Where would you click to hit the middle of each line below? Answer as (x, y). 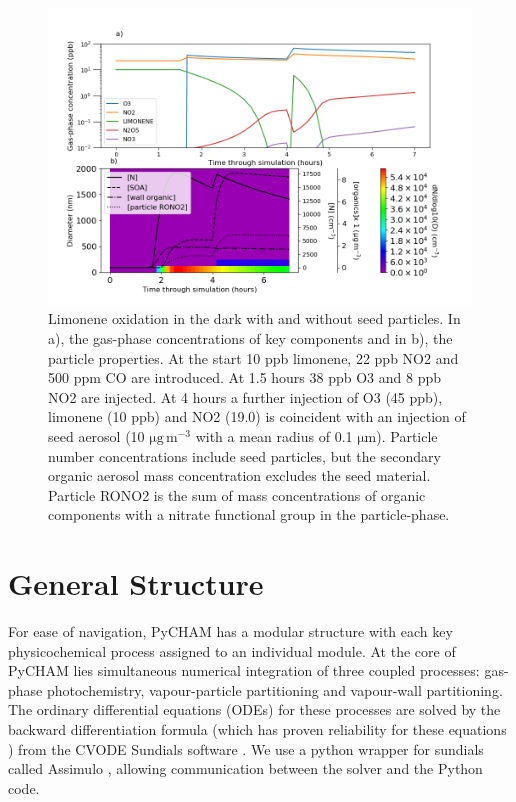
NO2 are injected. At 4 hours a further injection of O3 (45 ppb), (245, 396)
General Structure (136, 583)
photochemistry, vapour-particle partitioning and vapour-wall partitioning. (274, 689)
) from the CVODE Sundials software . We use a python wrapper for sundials (246, 748)
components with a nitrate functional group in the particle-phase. (249, 514)
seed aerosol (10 (96, 435)
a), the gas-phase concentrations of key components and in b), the (250, 337)
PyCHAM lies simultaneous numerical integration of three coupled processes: (244, 670)
